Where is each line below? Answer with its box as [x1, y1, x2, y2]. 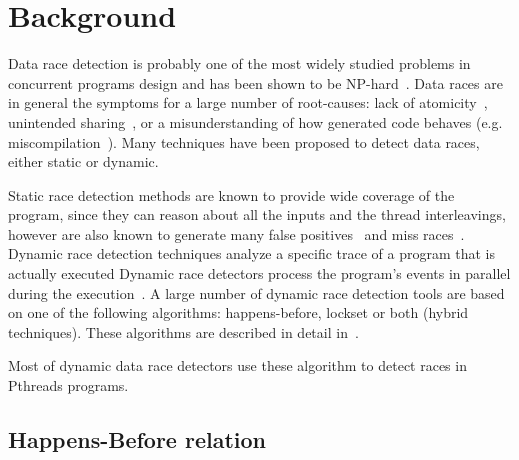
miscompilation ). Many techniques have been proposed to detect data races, [8, 131, 480, 152]
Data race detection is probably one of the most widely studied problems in [8, 53, 471, 74]
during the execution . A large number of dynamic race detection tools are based [8, 282, 505, 303]
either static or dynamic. [8, 151, 159, 172]
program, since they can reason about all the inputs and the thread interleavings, [8, 204, 506, 225]
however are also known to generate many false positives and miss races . [8, 223, 465, 244]
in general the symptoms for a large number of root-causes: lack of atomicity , [8, 92, 488, 113]
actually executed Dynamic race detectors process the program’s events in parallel [8, 263, 511, 284]
